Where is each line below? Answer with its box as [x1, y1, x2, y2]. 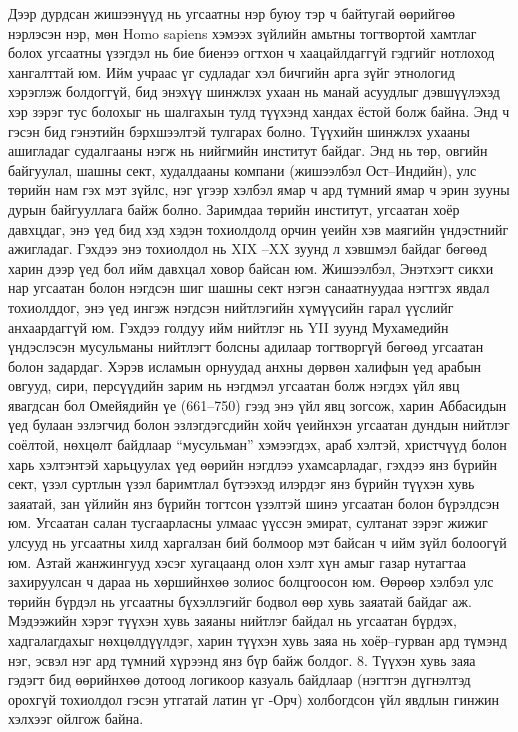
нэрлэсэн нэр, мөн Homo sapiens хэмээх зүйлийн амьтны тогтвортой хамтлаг [8, 22, 477, 43]
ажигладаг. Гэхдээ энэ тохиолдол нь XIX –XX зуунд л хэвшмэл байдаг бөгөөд [8, 238, 487, 259]
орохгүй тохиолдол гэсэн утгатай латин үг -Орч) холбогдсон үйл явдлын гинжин [8, 688, 500, 709]
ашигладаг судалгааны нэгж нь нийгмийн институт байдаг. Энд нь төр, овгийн [8, 140, 488, 161]
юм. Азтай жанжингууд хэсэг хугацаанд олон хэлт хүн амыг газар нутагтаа [8, 551, 467, 572]
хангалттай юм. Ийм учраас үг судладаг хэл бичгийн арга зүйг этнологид [8, 61, 455, 82]
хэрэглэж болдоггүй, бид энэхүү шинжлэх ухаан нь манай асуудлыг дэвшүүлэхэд [8, 81, 500, 102]
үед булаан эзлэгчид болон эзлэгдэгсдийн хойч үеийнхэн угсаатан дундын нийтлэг [8, 414, 510, 435]
